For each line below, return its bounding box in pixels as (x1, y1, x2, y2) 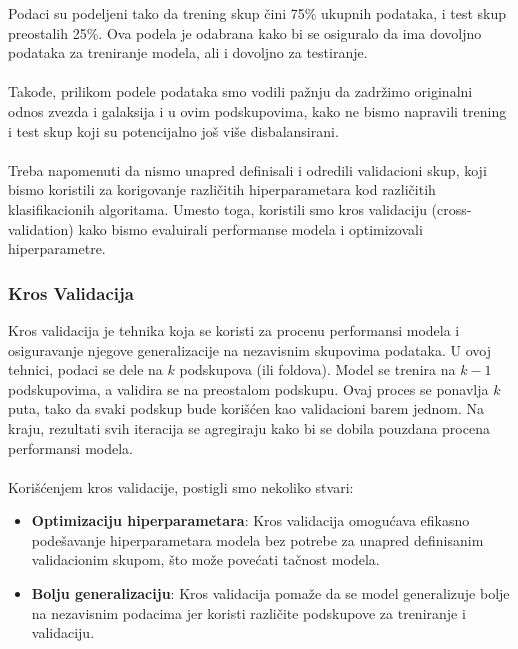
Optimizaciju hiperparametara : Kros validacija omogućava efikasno (31, 510, 470, 531)
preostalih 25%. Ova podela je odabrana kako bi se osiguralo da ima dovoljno (8, 22, 482, 43)
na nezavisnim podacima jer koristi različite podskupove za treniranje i (31, 602, 466, 623)
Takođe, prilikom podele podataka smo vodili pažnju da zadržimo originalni (8, 81, 473, 102)
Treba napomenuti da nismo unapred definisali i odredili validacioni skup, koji (8, 159, 487, 180)
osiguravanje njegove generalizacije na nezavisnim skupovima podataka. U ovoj (8, 339, 491, 360)
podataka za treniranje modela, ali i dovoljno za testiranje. (8, 42, 368, 63)
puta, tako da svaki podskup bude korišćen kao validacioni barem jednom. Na (8, 398, 484, 419)
